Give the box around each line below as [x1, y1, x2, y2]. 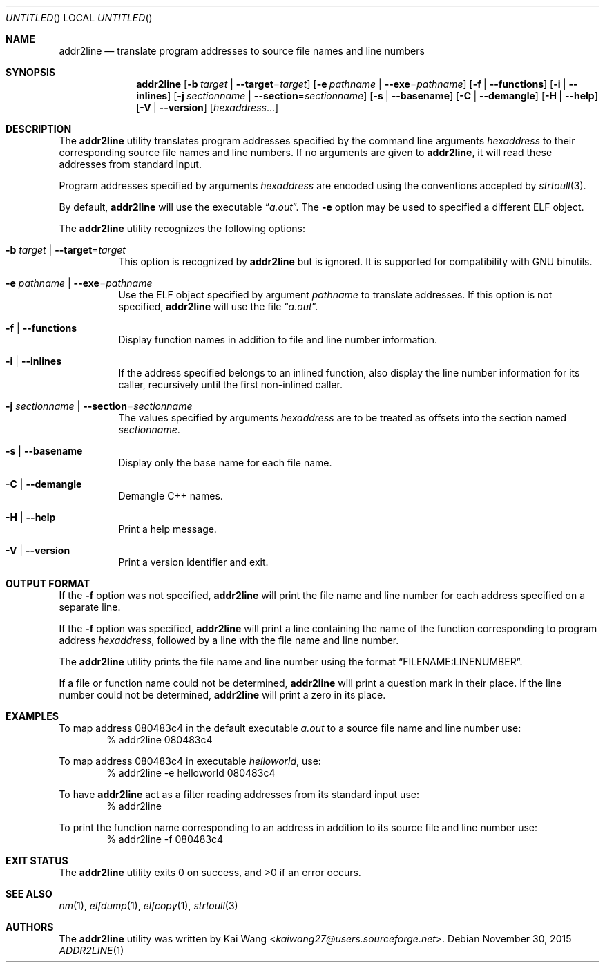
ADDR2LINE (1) [59, 945, 124, 956]
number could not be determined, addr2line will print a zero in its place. [59, 689, 386, 701]
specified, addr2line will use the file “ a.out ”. [118, 301, 318, 312]
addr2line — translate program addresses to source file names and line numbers [59, 45, 425, 57]
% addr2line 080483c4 [106, 734, 213, 746]
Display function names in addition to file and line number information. [118, 334, 437, 345]
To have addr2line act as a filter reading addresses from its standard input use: [59, 788, 419, 800]
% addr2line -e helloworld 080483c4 [106, 767, 276, 779]
